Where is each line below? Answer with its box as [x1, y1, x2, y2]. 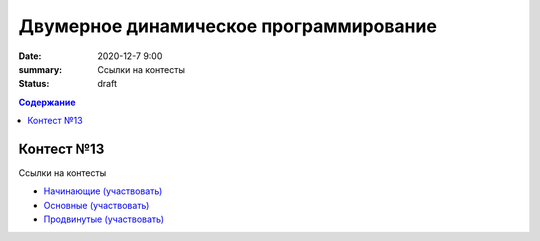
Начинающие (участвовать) [43, 185, 163, 197]
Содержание [18, 96, 76, 108]
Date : [18, 50, 42, 62]
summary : [18, 63, 63, 75]
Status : [18, 78, 50, 90]
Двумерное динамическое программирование [18, 15, 437, 37]
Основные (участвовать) [43, 199, 150, 211]
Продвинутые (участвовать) [43, 213, 165, 225]
